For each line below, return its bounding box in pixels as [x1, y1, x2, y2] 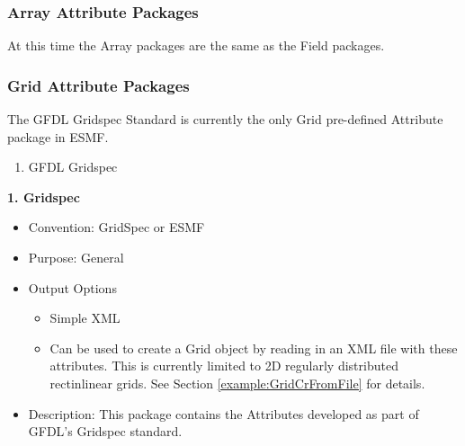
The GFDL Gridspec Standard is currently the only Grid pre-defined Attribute [7, 110, 443, 129]
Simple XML [49, 308, 121, 327]
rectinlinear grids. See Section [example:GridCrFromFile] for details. [49, 373, 425, 392]
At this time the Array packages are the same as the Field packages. [7, 36, 385, 55]
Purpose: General [28, 248, 124, 266]
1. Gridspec [7, 187, 80, 206]
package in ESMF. [7, 127, 109, 146]
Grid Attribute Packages [7, 74, 190, 96]
